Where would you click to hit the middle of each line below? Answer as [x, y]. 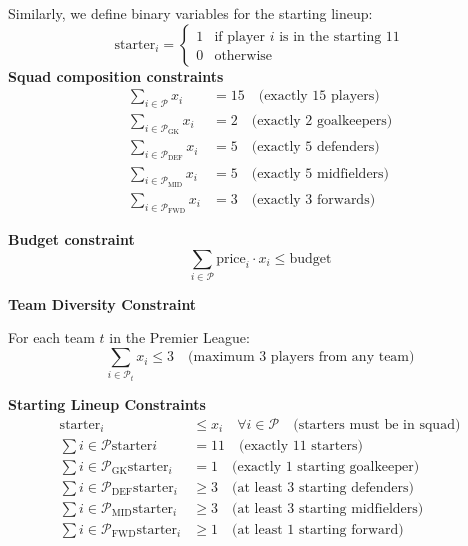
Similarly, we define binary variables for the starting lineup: [190, 13]
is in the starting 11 [339, 36]
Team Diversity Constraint [102, 303]
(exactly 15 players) [319, 96]
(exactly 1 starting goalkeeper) [326, 466]
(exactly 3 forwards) [313, 199]
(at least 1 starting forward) [318, 529]
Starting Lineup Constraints [107, 404]
